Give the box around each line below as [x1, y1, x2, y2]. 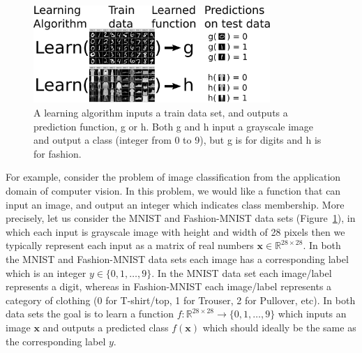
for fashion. [33, 146, 82, 160]
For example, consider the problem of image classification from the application [6, 170, 341, 184]
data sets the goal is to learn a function [6, 306, 174, 321]
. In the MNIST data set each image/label [151, 265, 332, 280]
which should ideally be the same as [202, 320, 356, 334]
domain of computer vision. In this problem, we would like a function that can [6, 183, 341, 197]
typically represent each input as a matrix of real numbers [6, 238, 254, 253]
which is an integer [6, 265, 86, 280]
